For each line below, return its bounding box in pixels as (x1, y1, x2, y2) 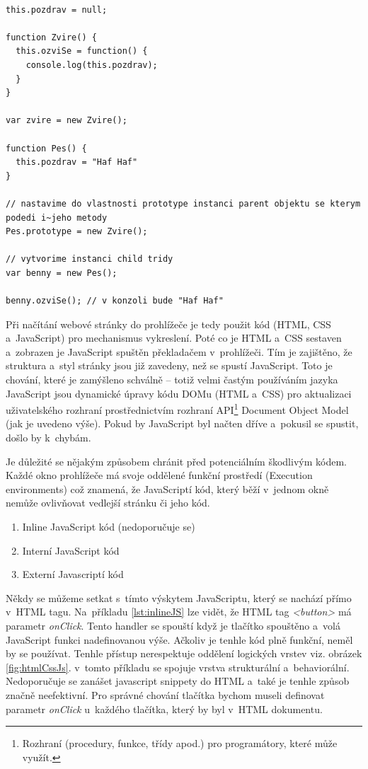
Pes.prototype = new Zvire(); (6, 226, 148, 237)
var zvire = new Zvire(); (6, 115, 127, 126)
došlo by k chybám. (6, 430, 91, 445)
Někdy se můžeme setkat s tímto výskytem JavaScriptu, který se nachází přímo (6, 590, 352, 605)
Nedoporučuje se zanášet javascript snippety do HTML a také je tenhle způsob (6, 673, 350, 688)
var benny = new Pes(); (6, 267, 117, 278)
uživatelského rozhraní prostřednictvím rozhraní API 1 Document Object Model (6, 400, 349, 417)
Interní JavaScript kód (22, 543, 120, 557)
